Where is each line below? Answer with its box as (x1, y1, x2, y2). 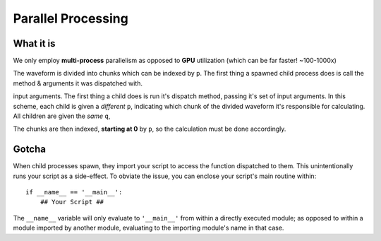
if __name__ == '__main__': (25, 188, 123, 196)
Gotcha (13, 143, 46, 155)
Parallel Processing (13, 11, 128, 26)
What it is (13, 37, 56, 49)
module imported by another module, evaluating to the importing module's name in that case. (13, 223, 284, 233)
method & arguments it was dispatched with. (13, 78, 143, 88)
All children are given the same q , (13, 112, 111, 120)
